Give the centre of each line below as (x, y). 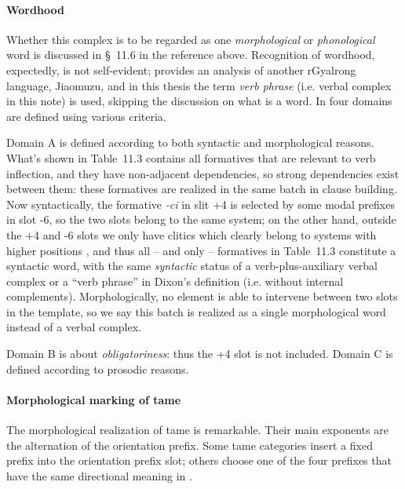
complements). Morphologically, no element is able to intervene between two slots (202, 296)
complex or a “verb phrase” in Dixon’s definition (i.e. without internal (175, 281)
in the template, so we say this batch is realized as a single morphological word (196, 311)
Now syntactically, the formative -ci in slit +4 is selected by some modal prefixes (201, 204)
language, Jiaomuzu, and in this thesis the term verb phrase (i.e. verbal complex (199, 85)
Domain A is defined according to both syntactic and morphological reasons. (190, 142)
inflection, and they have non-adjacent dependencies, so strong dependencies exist (203, 173)
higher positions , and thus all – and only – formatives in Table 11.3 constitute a (201, 250)
